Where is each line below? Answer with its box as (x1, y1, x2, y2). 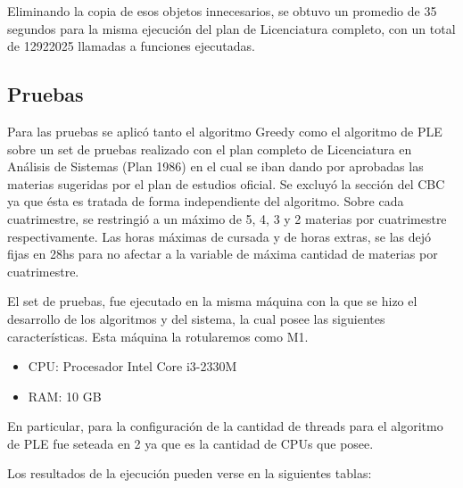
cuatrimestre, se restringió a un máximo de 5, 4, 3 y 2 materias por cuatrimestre (7, 209, 447, 227)
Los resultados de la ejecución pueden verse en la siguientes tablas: (7, 464, 372, 483)
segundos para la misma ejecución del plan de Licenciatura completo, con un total (7, 19, 456, 37)
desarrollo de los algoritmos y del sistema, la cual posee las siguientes (7, 309, 385, 327)
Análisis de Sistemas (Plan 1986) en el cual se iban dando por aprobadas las (7, 157, 424, 176)
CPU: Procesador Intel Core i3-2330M (28, 357, 237, 376)
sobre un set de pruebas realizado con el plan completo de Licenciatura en (7, 139, 412, 158)
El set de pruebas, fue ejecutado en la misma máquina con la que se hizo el (7, 292, 418, 310)
